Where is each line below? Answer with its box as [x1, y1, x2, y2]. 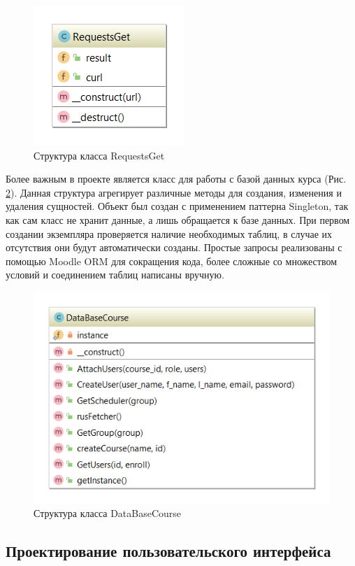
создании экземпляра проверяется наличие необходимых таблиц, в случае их [6, 226, 332, 241]
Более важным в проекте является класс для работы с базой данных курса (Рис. [6, 171, 347, 186]
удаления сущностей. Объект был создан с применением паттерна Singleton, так [6, 199, 349, 213]
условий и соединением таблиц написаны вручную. [6, 267, 224, 282]
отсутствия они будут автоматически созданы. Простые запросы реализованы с [6, 240, 342, 255]
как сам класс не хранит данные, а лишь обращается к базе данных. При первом [6, 212, 350, 227]
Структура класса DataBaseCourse [34, 506, 182, 521]
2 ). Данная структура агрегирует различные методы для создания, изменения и [6, 185, 342, 199]
